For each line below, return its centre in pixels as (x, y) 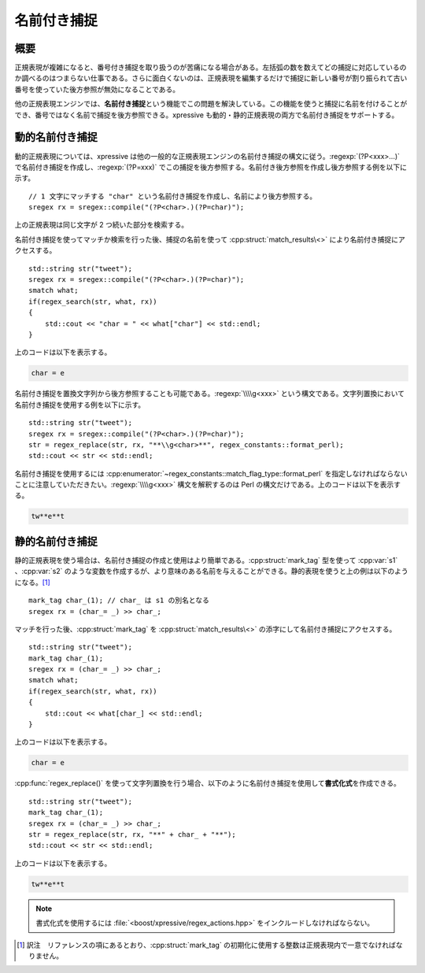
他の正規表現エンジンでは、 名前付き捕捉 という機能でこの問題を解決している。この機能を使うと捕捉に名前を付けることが (211, 104)
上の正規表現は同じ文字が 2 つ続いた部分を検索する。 (102, 225)
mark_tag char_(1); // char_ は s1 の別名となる (119, 601)
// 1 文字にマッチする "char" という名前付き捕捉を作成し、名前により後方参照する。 (173, 196)
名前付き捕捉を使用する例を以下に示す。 (80, 405)
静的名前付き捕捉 (56, 541)
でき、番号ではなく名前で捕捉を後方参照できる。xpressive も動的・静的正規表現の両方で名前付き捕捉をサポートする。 (207, 115)
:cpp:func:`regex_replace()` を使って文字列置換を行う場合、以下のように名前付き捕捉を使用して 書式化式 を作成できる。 (208, 783)
